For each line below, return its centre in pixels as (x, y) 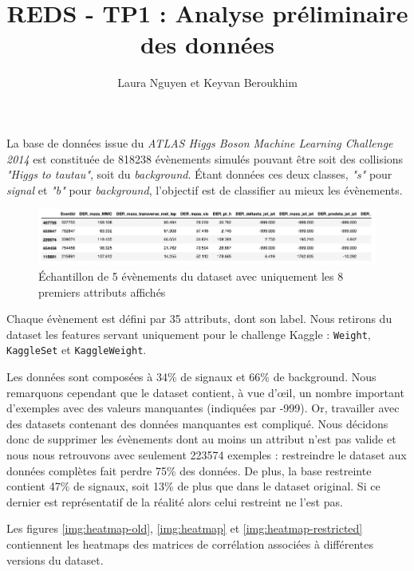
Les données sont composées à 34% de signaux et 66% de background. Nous (191, 377)
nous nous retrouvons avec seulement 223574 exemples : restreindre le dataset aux (207, 455)
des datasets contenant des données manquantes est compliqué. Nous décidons (197, 423)
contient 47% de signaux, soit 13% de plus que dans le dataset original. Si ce (193, 486)
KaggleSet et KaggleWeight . (77, 350)
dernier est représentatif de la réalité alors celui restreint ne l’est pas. (175, 501)
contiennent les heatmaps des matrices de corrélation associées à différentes (190, 544)
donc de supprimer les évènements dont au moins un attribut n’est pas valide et (201, 439)
